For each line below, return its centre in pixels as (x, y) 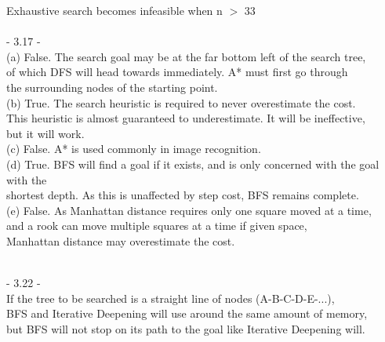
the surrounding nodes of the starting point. (112, 87)
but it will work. (45, 133)
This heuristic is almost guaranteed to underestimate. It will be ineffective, (186, 118)
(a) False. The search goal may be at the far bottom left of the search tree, (186, 56)
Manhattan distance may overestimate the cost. (121, 240)
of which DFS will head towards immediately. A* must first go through (177, 72)
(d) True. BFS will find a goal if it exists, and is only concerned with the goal (193, 164)
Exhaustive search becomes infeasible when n (114, 10)
